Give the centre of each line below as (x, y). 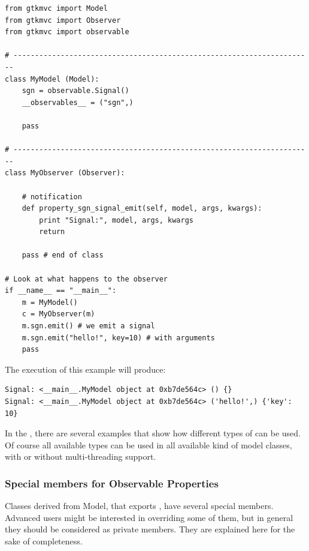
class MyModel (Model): (52, 79)
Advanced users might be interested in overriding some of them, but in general (149, 517)
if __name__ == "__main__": (61, 291)
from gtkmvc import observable (67, 32)
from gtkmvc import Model (56, 8)
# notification (52, 197)
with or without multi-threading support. (81, 456)
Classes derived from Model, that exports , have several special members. (139, 506)
